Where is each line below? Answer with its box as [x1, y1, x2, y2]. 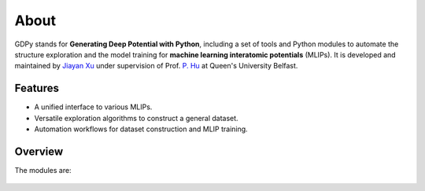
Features [14, 82, 59, 95]
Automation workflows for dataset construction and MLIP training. [34, 124, 248, 134]
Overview [14, 145, 64, 158]
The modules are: [14, 165, 72, 174]
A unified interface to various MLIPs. [34, 102, 153, 112]
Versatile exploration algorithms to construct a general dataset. [34, 113, 239, 123]
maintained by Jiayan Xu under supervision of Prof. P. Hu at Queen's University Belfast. [14, 61, 298, 71]
